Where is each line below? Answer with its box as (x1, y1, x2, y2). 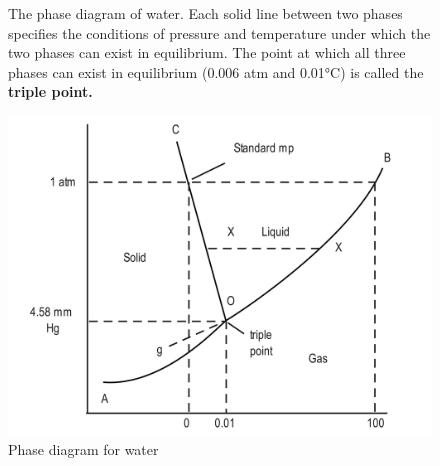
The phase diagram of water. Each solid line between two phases (8, 3, 403, 23)
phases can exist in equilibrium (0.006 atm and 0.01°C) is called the (8, 61, 424, 82)
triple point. (8, 81, 93, 102)
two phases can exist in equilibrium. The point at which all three (8, 42, 406, 63)
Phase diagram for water (8, 439, 159, 460)
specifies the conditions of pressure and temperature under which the (8, 22, 431, 43)
